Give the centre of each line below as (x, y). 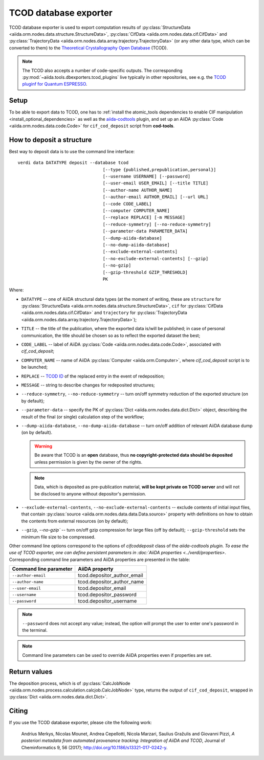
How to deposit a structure (51, 140)
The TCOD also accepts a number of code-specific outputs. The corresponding (102, 70)
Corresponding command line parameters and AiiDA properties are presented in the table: (99, 559)
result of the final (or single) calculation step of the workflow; (83, 417)
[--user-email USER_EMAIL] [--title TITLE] (156, 183)
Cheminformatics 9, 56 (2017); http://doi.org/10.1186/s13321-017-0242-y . (95, 747)
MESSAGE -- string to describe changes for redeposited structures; (88, 385)
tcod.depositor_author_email (111, 576)
